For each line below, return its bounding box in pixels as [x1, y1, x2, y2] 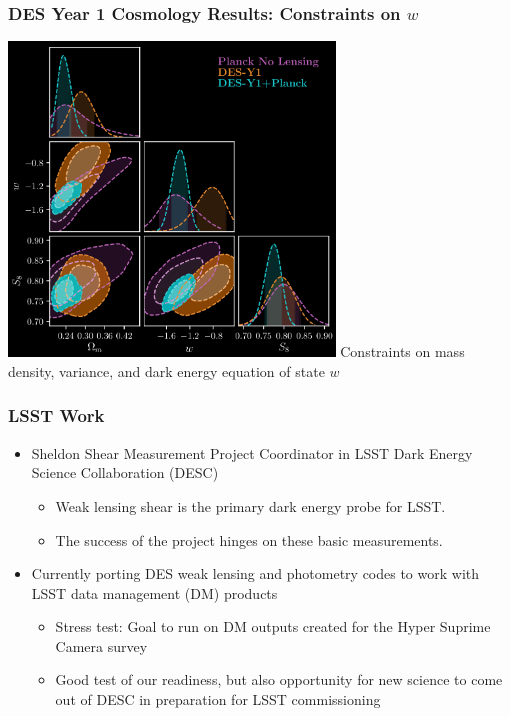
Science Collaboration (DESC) [31, 462, 219, 483]
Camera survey [55, 635, 148, 656]
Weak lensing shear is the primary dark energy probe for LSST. [55, 495, 446, 516]
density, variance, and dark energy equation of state [8, 360, 325, 381]
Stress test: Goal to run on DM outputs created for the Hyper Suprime [55, 616, 491, 637]
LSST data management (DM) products [31, 582, 278, 603]
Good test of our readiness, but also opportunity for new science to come [55, 669, 503, 690]
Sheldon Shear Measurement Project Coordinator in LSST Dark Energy [31, 442, 473, 463]
